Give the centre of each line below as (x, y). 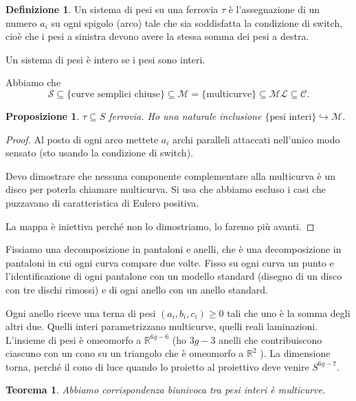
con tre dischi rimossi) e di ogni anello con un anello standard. (137, 289)
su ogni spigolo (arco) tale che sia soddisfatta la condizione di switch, (197, 22)
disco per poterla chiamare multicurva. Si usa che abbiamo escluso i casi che (166, 189)
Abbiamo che (33, 82)
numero (21, 22)
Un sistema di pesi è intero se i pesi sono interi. (105, 59)
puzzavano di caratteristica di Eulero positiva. (102, 202)
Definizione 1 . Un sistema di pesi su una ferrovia (112, 9)
